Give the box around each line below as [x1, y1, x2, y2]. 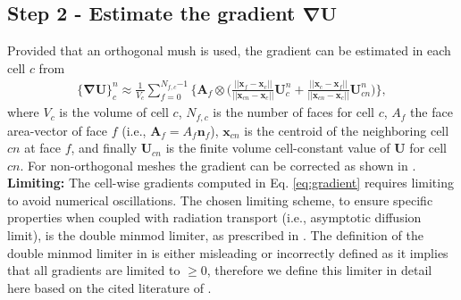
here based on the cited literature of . [7, 278, 212, 296]
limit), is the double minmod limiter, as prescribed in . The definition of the [7, 226, 423, 245]
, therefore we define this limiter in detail [206, 261, 432, 279]
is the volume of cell [59, 103, 169, 121]
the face [410, 103, 453, 121]
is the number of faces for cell [213, 103, 375, 121]
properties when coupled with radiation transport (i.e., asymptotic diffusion [7, 208, 422, 227]
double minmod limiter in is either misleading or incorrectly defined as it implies [7, 243, 448, 262]
